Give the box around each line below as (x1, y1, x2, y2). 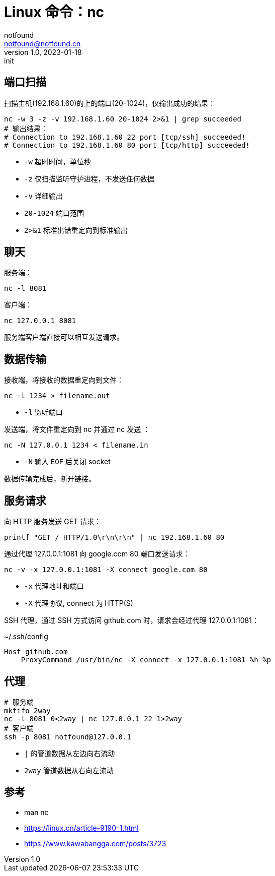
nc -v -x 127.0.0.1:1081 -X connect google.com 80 (4, 566, 208, 574)
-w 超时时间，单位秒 (24, 157, 91, 166)
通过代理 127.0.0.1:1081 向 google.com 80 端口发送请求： (4, 549, 190, 558)
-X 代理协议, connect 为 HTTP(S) (24, 599, 133, 608)
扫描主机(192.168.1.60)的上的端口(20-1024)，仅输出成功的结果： (4, 98, 216, 107)
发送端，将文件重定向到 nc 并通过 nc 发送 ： (4, 425, 150, 434)
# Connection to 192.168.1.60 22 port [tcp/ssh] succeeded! (4, 133, 246, 141)
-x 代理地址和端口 (24, 582, 84, 591)
